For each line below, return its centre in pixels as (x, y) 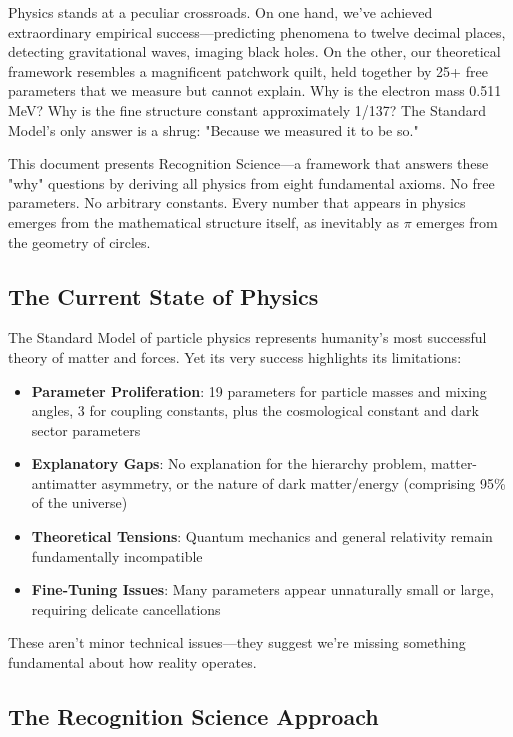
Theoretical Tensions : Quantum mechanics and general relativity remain (262, 536)
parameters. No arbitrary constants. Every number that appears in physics (237, 202)
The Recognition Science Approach (193, 716)
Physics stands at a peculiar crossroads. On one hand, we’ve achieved (220, 12)
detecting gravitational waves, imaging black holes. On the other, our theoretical (254, 51)
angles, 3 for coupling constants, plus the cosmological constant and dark (255, 410)
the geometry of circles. (79, 241)
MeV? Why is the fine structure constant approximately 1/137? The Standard (247, 109)
